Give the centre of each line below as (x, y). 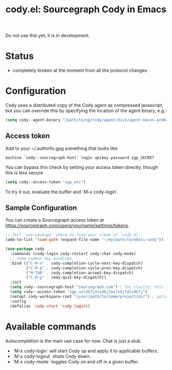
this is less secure (24, 172)
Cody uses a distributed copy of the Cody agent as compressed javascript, (84, 105)
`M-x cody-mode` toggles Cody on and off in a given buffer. (76, 361)
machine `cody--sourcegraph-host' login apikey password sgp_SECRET (80, 158)
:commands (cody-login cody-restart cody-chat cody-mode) (73, 254)
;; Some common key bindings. (42, 258)
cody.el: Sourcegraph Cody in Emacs (86, 9)
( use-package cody (25, 249)
